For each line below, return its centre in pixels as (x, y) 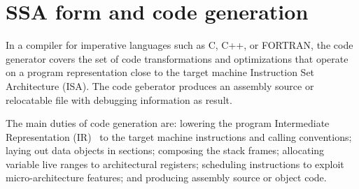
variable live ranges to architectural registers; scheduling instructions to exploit (175, 164)
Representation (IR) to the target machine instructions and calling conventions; (179, 136)
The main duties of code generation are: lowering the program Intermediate (168, 123)
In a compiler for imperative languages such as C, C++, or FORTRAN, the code (179, 45)
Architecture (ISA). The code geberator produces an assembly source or (160, 85)
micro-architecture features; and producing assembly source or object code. (166, 177)
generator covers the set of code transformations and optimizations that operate (177, 58)
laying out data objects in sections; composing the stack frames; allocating (165, 150)
